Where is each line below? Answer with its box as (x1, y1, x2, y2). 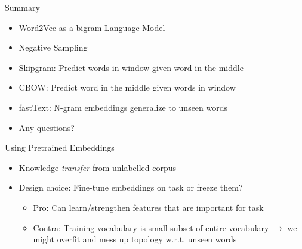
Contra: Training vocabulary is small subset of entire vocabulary (33, 221, 269, 234)
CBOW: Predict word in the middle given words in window (19, 81, 236, 94)
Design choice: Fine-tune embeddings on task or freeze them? (19, 181, 243, 194)
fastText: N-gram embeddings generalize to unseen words (19, 101, 228, 113)
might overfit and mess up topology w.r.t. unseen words (33, 233, 237, 245)
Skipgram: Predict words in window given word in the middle (19, 61, 244, 73)
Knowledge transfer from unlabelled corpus (19, 161, 177, 173)
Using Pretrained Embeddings (5, 141, 115, 154)
